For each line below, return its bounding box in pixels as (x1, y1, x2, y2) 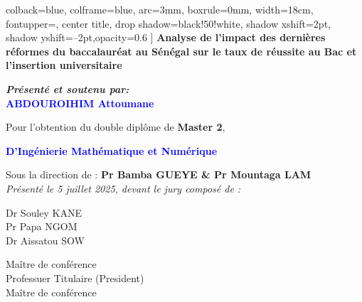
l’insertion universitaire (6, 58, 122, 72)
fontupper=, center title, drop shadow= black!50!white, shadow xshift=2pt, (6, 16, 331, 31)
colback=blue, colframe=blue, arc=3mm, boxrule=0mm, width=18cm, (6, 2, 314, 16)
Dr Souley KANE (6, 205, 82, 220)
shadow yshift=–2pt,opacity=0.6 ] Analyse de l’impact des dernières (6, 30, 326, 45)
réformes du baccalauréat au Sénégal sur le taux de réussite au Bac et (6, 43, 357, 58)
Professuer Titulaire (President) (6, 270, 144, 285)
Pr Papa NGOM (6, 219, 78, 234)
